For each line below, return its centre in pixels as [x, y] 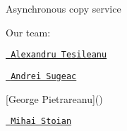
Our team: [28, 32]
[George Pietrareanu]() [54, 98]
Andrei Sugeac [44, 76]
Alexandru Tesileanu [59, 55]
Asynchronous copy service [64, 8]
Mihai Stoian [41, 122]
